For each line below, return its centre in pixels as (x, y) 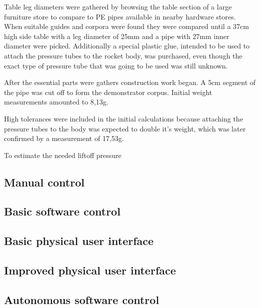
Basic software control (62, 211)
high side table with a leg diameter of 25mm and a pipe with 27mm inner (117, 36)
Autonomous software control (82, 299)
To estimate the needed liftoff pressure (63, 155)
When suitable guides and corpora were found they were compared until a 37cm (126, 26)
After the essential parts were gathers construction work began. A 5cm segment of (130, 82)
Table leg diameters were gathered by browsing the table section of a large (118, 6)
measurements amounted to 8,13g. (56, 102)
